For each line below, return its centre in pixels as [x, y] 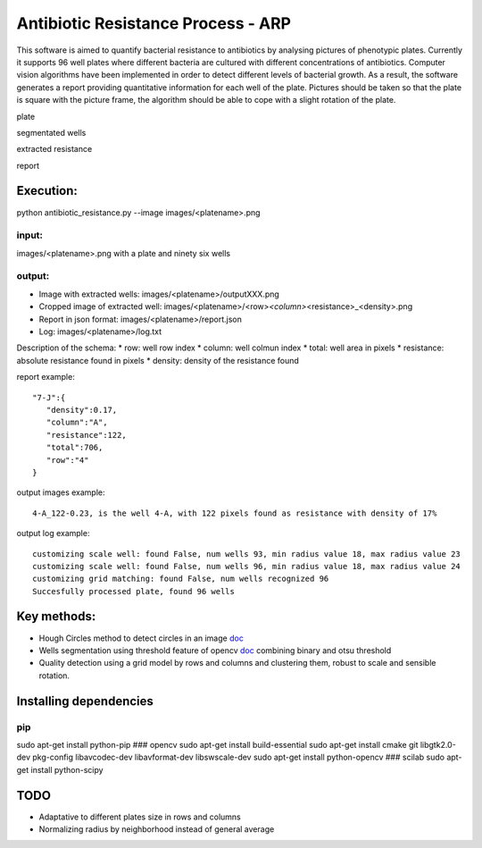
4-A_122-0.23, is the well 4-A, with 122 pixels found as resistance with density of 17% [235, 513]
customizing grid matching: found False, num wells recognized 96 [181, 579]
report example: [46, 377]
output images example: [61, 492]
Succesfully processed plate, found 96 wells [134, 591]
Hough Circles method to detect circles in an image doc [141, 638]
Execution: [47, 191]
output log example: [53, 533]
